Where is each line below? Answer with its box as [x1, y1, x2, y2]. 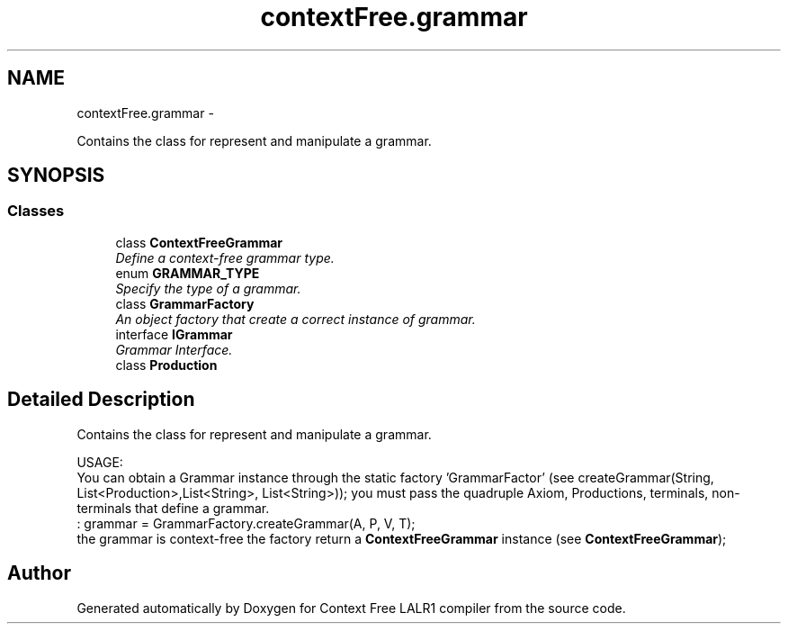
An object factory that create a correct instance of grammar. [115, 311, 476, 327]
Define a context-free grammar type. [115, 249, 335, 266]
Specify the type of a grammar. [115, 280, 301, 296]
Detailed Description [7, 388, 195, 411]
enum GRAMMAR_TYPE [115, 265, 260, 281]
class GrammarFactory [115, 295, 255, 311]
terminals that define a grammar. [76, 500, 270, 516]
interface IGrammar [115, 326, 233, 342]
